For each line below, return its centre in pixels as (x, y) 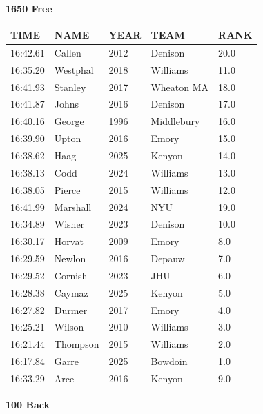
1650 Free (29, 8)
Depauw (168, 258)
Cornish (71, 275)
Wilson (69, 327)
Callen (68, 52)
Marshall (73, 207)
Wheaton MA (180, 87)
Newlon (70, 258)
